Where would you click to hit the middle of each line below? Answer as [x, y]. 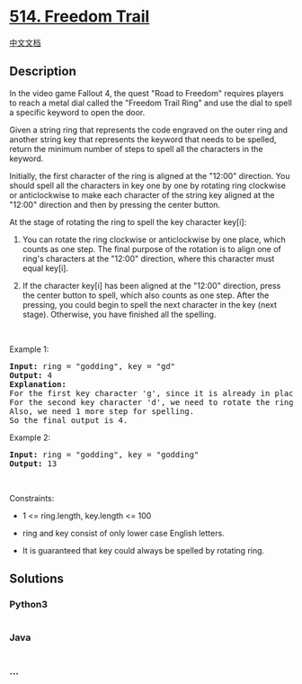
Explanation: [38, 384]
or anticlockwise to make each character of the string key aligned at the [142, 194]
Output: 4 [31, 375]
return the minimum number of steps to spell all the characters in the [136, 148]
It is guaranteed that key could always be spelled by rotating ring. [143, 550]
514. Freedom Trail [80, 17]
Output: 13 [33, 463]
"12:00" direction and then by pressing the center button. [115, 204]
